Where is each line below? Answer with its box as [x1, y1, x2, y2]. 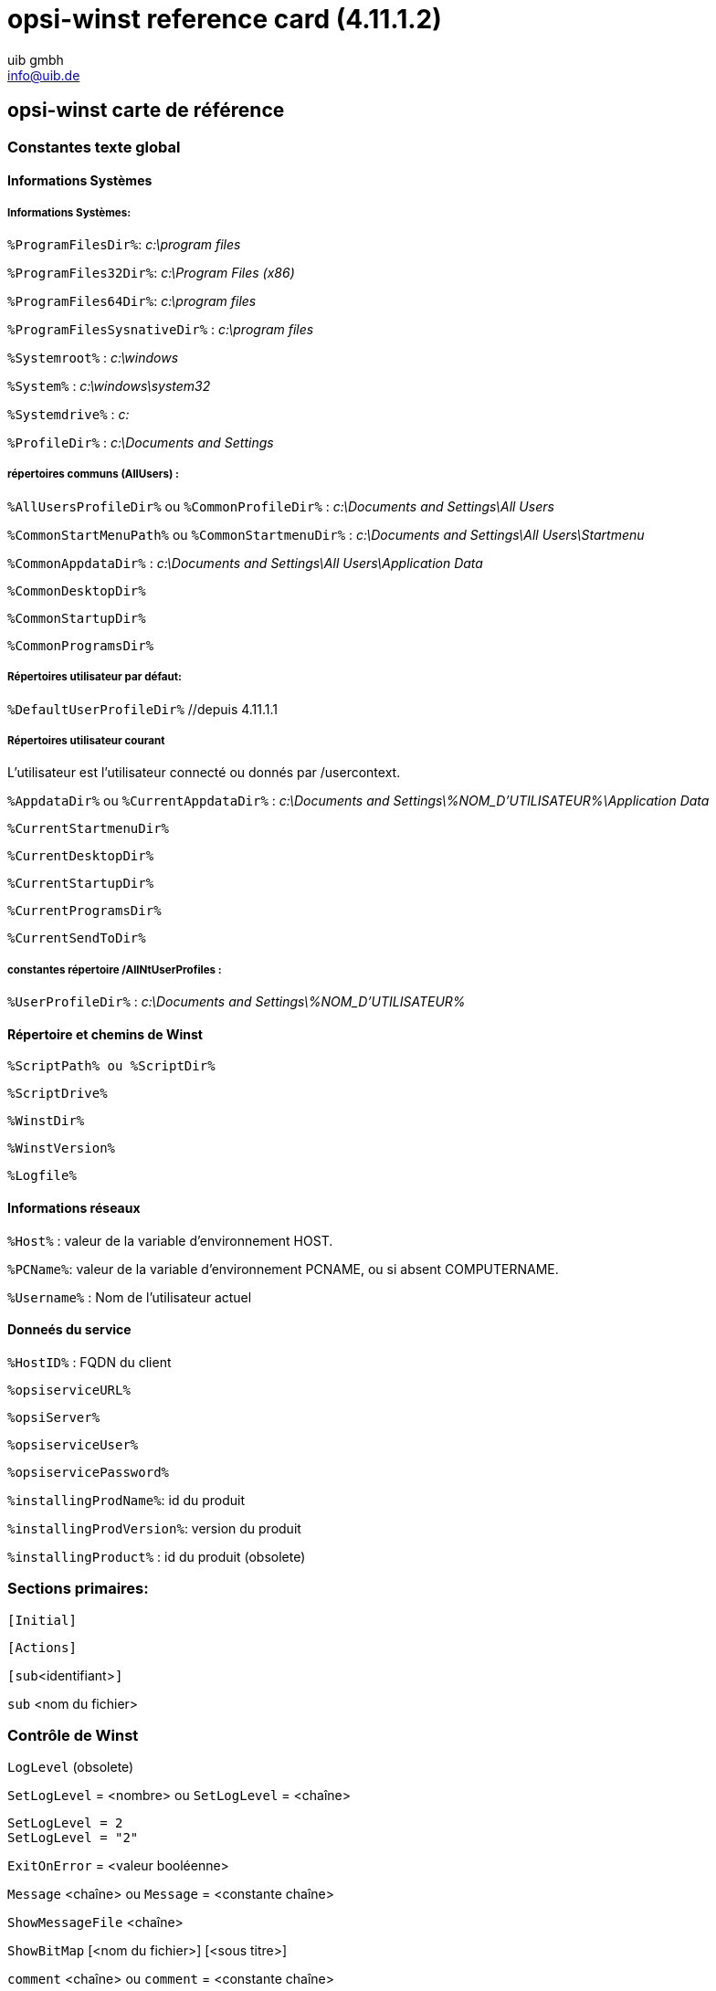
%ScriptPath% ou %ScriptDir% [7, 1059, 216, 1074]
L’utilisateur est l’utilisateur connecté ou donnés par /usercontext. [7, 764, 401, 781]
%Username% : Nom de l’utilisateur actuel [7, 1289, 252, 1305]
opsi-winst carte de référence [7, 99, 285, 122]
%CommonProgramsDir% [7, 637, 154, 653]
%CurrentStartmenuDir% [7, 821, 170, 837]
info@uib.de [7, 67, 80, 83]
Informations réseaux [7, 1199, 141, 1216]
